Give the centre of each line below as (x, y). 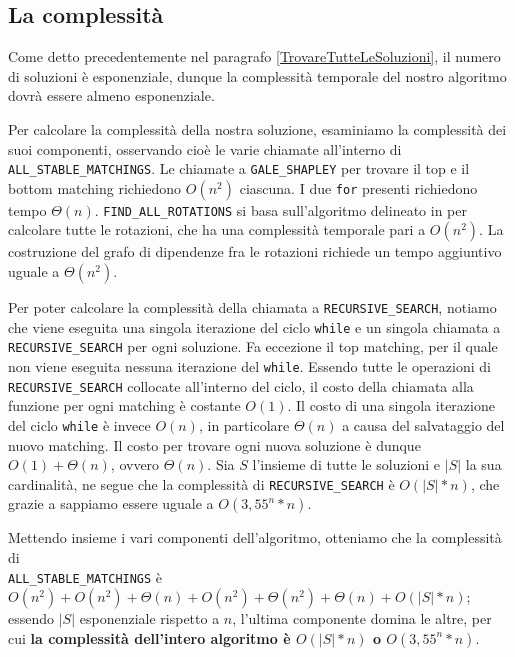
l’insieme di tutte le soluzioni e (346, 464)
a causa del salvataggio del (423, 424)
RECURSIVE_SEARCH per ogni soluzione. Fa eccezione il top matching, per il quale (253, 346)
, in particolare (244, 424)
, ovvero (135, 464)
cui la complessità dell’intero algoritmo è (149, 637)
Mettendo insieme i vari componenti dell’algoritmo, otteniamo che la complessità (255, 537)
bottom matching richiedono (95, 187)
